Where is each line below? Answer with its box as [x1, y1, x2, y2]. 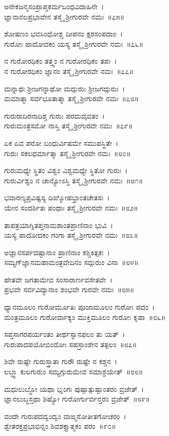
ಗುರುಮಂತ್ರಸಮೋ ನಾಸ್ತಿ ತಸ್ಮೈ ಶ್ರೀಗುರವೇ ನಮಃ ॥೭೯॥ [4, 120, 133, 131]
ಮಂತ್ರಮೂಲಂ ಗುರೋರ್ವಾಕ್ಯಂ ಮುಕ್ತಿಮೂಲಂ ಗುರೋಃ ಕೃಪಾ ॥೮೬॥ [4, 311, 166, 322]
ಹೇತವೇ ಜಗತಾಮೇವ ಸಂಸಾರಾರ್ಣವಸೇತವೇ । [4, 274, 112, 285]
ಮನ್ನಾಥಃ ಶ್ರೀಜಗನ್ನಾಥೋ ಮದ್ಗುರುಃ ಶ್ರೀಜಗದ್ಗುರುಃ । [4, 83, 125, 93]
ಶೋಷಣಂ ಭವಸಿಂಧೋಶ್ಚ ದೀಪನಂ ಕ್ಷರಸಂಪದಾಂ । [4, 28, 123, 39]
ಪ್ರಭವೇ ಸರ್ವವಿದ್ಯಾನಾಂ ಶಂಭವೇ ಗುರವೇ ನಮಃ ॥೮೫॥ [4, 284, 135, 295]
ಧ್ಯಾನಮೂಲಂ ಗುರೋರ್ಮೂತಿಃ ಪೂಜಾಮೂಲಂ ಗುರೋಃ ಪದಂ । [4, 301, 155, 312]
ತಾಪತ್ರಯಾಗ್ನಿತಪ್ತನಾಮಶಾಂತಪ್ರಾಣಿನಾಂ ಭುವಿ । [4, 219, 114, 230]
